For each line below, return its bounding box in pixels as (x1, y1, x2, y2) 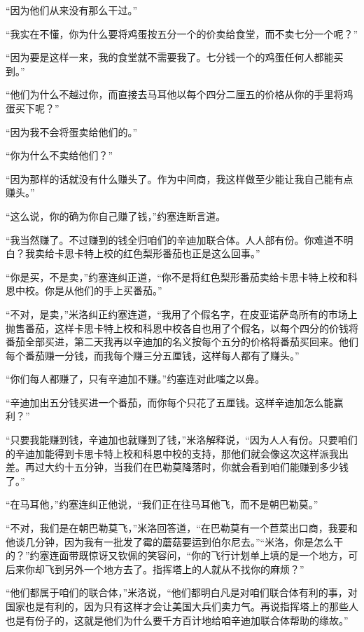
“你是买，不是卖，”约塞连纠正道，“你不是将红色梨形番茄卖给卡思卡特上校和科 (6, 269, 358, 284)
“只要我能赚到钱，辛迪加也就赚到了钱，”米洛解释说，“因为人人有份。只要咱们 (6, 432, 358, 447)
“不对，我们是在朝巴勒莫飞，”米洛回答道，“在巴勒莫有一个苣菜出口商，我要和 (6, 521, 358, 535)
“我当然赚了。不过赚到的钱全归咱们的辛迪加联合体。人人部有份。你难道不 (6, 232, 344, 247)
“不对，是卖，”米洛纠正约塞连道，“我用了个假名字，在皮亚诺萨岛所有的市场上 (6, 306, 358, 321)
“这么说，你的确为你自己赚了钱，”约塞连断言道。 (6, 208, 226, 223)
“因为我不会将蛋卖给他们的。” (6, 124, 138, 139)
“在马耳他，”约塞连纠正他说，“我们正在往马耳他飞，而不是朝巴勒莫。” (6, 497, 318, 511)
